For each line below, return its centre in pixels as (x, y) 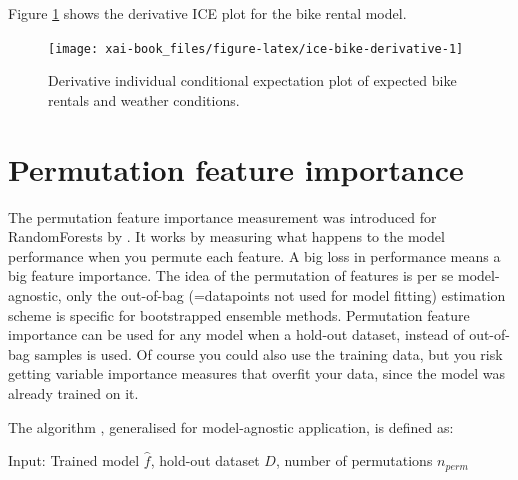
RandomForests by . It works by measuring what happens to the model (226, 236)
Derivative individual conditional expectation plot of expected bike (252, 80)
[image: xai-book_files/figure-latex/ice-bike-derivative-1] (256, 48)
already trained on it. (73, 392)
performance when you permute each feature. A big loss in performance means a (254, 255)
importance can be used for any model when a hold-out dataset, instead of (236, 334)
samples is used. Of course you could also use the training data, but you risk (268, 353)
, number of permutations (354, 460)
